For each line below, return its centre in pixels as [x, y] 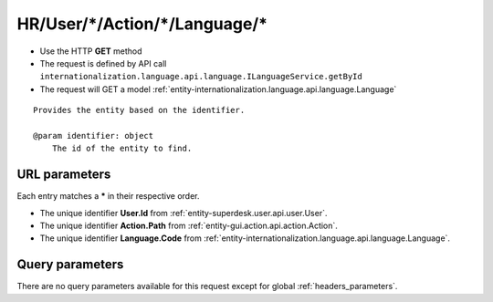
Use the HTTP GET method [91, 51]
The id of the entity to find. [122, 149]
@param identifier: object [94, 135]
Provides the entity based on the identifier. [139, 110]
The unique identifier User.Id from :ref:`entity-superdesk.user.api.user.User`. [184, 213]
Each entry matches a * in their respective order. [108, 196]
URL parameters [64, 175]
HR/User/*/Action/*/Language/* [142, 24]
